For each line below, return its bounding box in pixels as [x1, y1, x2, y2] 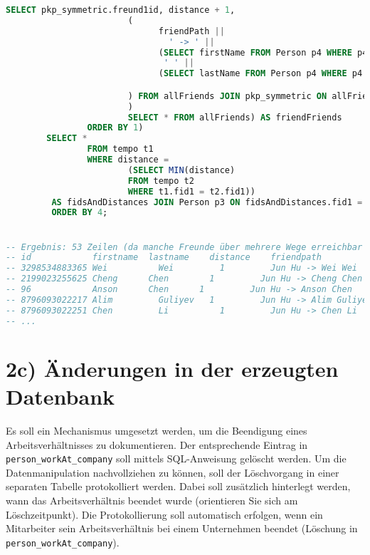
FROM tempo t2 [127, 175, 194, 186]
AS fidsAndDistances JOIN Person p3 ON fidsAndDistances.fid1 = [51, 197, 363, 207]
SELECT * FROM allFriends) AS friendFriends [127, 112, 342, 123]
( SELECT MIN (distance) [127, 165, 236, 175]
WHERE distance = [87, 155, 169, 165]
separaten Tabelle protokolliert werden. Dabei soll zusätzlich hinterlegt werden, [6, 479, 351, 494]
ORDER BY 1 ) [87, 123, 144, 133]
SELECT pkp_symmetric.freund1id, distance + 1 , [6, 5, 236, 15]
